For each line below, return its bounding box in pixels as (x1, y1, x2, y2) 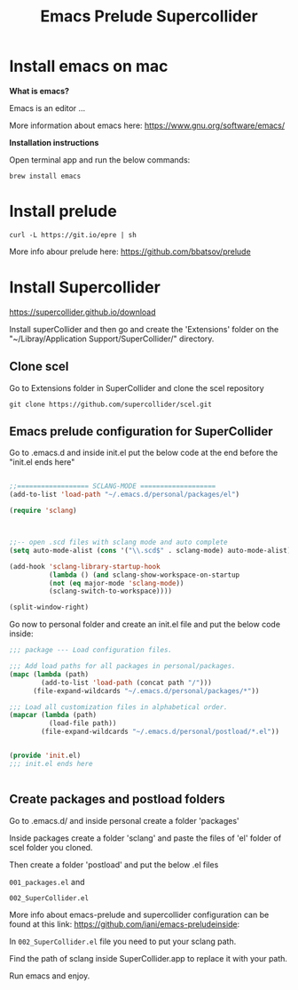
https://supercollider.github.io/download (9, 307, 157, 317)
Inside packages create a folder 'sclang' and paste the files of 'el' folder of (9, 833, 282, 843)
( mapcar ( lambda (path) (9, 711, 98, 720)
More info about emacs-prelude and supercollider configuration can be (9, 909, 270, 920)
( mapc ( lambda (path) (9, 669, 90, 679)
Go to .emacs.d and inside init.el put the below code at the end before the (9, 447, 278, 459)
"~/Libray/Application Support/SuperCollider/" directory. (9, 333, 215, 344)
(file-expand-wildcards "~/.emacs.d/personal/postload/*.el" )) (41, 727, 279, 737)
